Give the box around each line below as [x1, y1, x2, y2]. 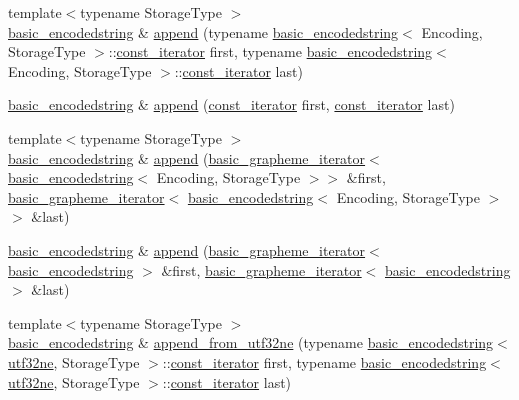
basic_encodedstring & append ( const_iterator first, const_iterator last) [8, 94, 455, 115]
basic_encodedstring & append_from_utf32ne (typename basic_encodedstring [8, 332, 494, 353]
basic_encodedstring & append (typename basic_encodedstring [8, 21, 399, 42]
